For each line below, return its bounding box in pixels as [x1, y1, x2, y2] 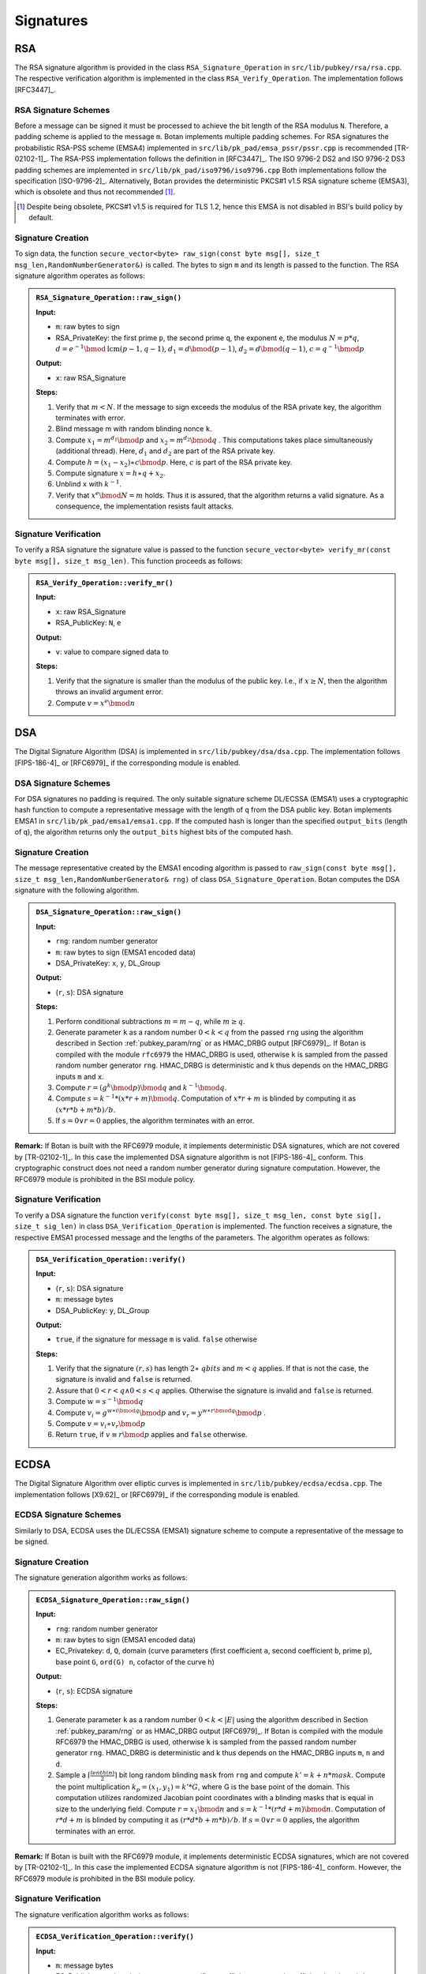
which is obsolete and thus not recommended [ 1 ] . [14, 187, 175, 197]
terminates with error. [55, 413, 125, 422]
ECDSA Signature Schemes [14, 1509, 121, 1520]
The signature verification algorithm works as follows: [14, 1909, 189, 1919]
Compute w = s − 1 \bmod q [55, 1396, 144, 1406]
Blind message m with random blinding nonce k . [55, 424, 212, 433]
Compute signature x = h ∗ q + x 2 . [55, 468, 166, 479]
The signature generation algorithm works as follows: [14, 1573, 189, 1582]
